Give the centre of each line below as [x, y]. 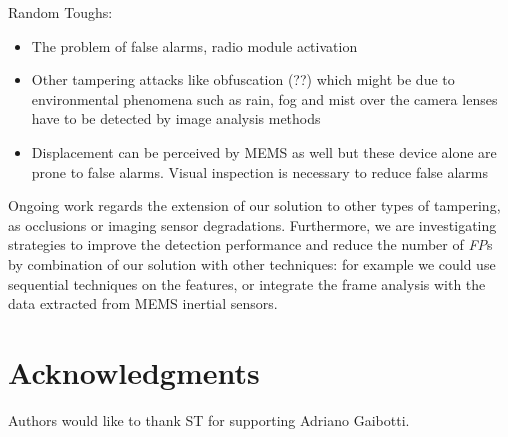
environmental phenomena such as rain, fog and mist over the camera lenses [264, 98]
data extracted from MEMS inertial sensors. [143, 303]
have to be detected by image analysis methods [176, 118]
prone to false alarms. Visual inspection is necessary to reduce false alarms [260, 171]
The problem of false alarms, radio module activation [194, 45]
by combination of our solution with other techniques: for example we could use [252, 263]
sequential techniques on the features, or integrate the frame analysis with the [247, 283]
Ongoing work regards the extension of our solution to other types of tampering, [254, 205]
